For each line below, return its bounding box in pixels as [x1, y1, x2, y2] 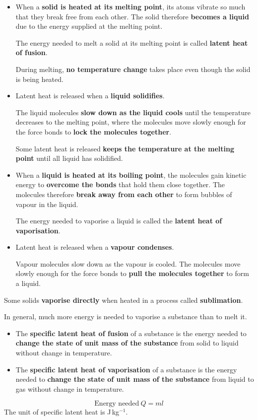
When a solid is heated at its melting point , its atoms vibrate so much [15, 1, 246, 11]
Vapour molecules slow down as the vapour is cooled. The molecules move [15, 258, 241, 269]
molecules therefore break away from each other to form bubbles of [15, 189, 232, 199]
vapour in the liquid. [15, 199, 78, 209]
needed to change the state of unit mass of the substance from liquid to [15, 374, 254, 384]
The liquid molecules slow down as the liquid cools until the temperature [15, 107, 251, 117]
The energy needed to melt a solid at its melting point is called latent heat [15, 37, 248, 48]
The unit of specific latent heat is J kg [4, 407, 120, 417]
